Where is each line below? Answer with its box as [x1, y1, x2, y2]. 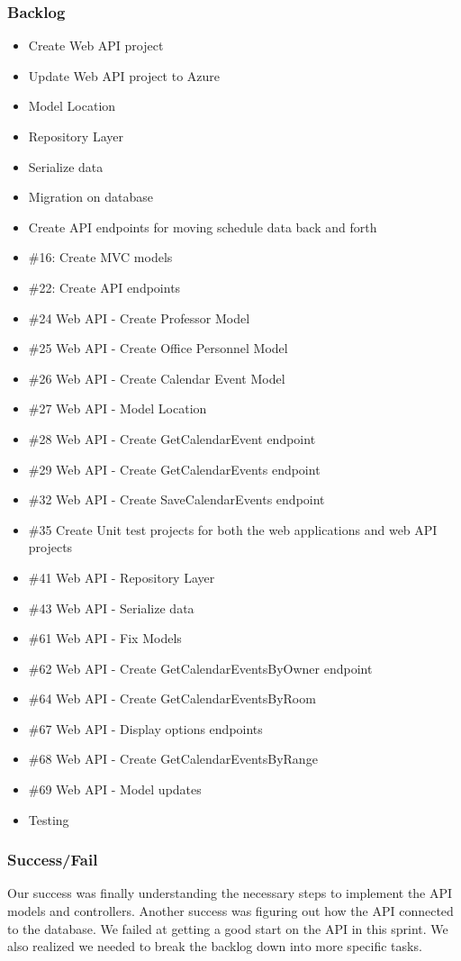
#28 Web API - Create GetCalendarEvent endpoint [28, 429, 316, 448]
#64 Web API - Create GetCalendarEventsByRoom [28, 689, 316, 708]
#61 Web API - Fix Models [28, 629, 182, 648]
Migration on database [28, 187, 153, 206]
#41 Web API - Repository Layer [28, 567, 215, 586]
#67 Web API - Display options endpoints [28, 719, 263, 738]
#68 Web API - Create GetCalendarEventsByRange [28, 749, 318, 768]
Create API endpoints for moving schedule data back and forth [28, 217, 377, 236]
